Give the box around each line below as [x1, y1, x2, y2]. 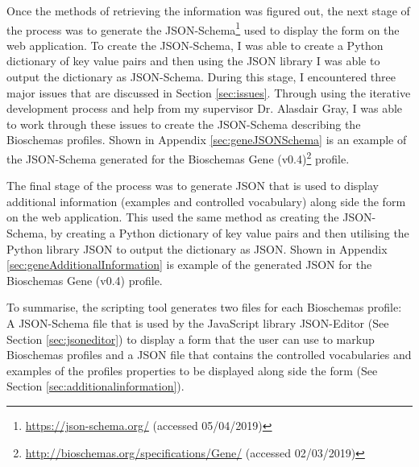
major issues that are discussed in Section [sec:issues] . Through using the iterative [6, 84, 411, 101]
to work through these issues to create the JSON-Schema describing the [6, 115, 361, 132]
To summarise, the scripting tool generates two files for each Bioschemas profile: [6, 299, 402, 316]
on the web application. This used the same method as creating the [6, 209, 339, 225]
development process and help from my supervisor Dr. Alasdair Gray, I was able [6, 100, 403, 117]
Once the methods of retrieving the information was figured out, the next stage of [6, 2, 410, 19]
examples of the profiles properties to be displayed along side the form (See [6, 362, 378, 378]
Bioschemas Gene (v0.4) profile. [6, 271, 163, 288]
